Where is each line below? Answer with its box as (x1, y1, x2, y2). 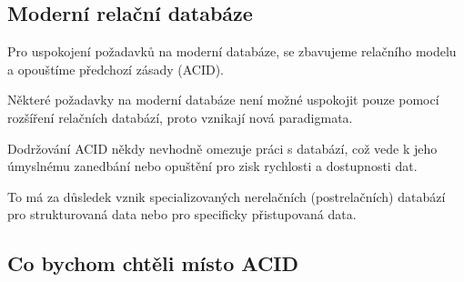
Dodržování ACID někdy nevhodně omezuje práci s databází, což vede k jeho (7, 138, 438, 157)
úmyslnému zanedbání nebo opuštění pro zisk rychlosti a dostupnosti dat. (7, 156, 418, 176)
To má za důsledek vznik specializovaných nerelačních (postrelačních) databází (7, 186, 446, 206)
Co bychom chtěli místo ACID (7, 249, 299, 277)
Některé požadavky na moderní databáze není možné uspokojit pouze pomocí (7, 90, 439, 109)
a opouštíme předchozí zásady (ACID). (7, 59, 224, 78)
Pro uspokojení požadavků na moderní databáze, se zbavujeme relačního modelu (7, 42, 457, 61)
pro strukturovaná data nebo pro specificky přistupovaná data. (7, 205, 357, 224)
